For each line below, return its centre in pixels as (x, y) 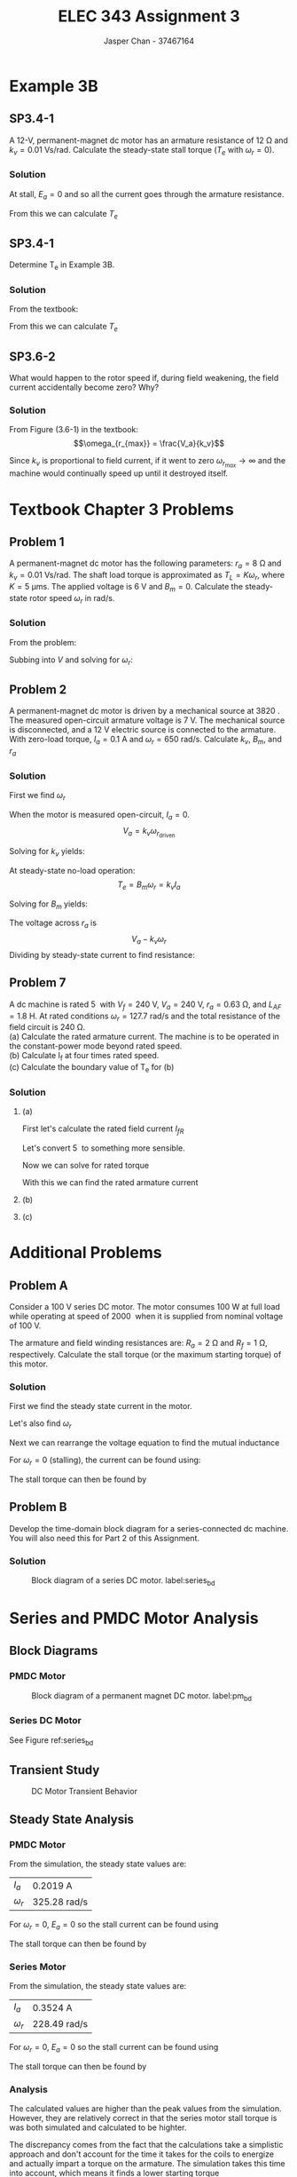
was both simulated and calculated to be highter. (98, 2127)
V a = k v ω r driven (149, 832)
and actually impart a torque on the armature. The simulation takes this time (147, 2163)
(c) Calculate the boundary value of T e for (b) (92, 1069)
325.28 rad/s (60, 1902)
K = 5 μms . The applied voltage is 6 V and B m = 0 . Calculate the (126, 587)
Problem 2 (38, 690)
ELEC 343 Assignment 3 (149, 16)
